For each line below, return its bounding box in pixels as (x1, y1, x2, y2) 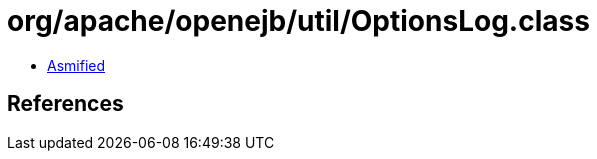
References (7, 91, 124, 117)
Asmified (47, 56, 106, 74)
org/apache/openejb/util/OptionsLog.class (7, 4, 590, 38)
